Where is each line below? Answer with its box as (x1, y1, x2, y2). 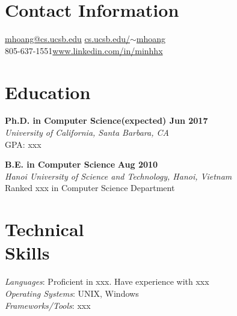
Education (5, 79, 91, 104)
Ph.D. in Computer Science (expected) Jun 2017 (5, 114, 208, 127)
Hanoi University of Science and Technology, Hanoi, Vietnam (5, 169, 232, 182)
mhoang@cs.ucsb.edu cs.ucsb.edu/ (5, 32, 131, 45)
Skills (5, 240, 50, 265)
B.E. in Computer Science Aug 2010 (5, 158, 158, 171)
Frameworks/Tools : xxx (5, 299, 91, 311)
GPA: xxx (5, 138, 42, 150)
